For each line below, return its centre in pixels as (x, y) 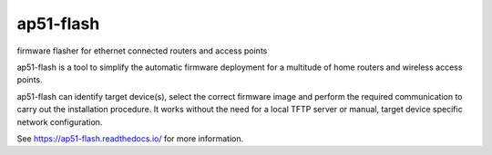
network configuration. (60, 121)
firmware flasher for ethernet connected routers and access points (142, 51)
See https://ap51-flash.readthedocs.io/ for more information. (130, 138)
